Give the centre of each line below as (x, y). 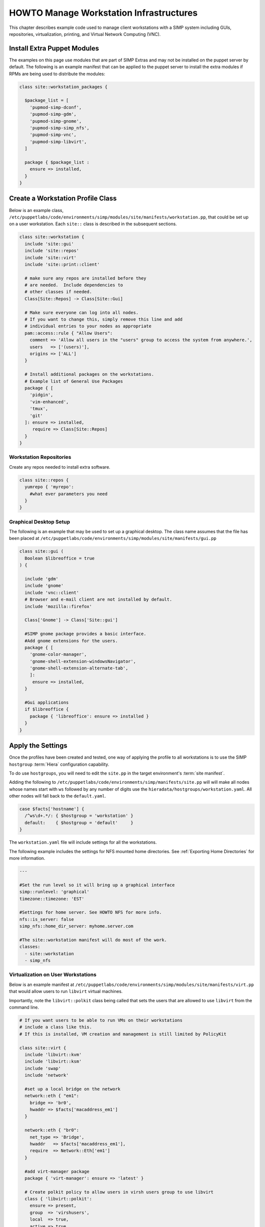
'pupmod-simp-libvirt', (58, 142)
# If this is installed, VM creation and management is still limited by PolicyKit (123, 1034)
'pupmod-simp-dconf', (56, 107)
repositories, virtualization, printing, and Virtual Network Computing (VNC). (85, 34)
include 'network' (47, 1075)
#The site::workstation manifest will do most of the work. (93, 940)
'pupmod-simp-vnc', (53, 135)
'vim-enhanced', (49, 402)
